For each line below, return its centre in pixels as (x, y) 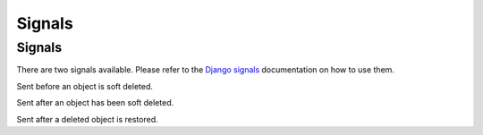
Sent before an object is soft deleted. (85, 86)
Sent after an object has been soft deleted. (95, 103)
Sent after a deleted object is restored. (87, 119)
